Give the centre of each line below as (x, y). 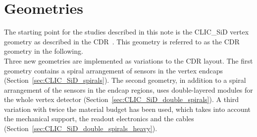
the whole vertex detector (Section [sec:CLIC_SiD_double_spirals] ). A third (122, 99)
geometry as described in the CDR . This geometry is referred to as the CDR (122, 41)
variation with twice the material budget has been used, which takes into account (128, 109)
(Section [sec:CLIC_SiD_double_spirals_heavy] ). (81, 128)
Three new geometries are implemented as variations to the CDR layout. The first (128, 60)
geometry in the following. (44, 51)
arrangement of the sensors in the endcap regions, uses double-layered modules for (128, 89)
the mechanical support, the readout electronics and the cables (99, 119)
